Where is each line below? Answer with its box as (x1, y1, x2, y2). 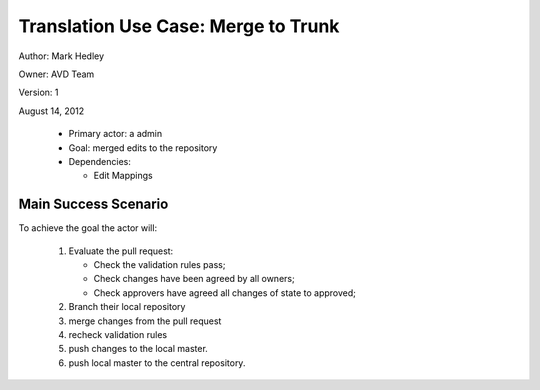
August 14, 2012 (18, 105, 85, 117)
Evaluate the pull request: (68, 245, 174, 257)
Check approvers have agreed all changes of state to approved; (93, 286, 357, 299)
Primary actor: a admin (68, 128, 163, 140)
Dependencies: (68, 155, 132, 167)
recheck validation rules (68, 328, 168, 340)
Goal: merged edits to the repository (68, 141, 218, 154)
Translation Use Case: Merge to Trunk (18, 15, 340, 37)
